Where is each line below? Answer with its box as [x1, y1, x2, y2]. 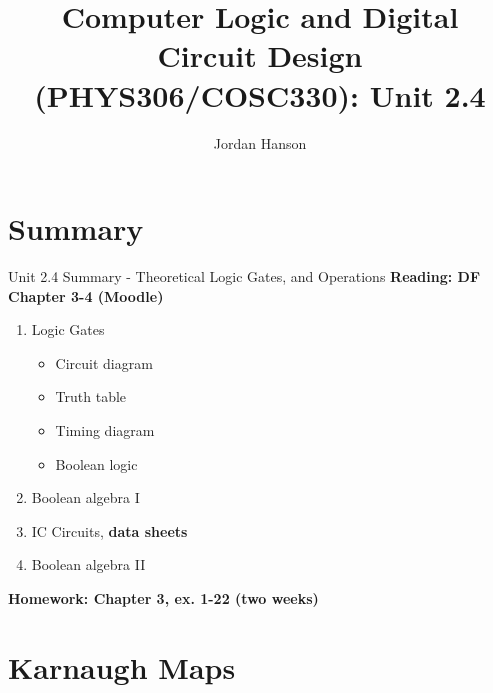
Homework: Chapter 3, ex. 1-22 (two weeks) [8, 587, 319, 608]
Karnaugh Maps [8, 646, 236, 687]
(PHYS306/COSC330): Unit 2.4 [34, 74, 486, 115]
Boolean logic [55, 453, 138, 474]
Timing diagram [55, 420, 155, 440]
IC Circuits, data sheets [31, 520, 188, 541]
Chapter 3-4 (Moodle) [8, 285, 164, 306]
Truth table [55, 386, 127, 407]
